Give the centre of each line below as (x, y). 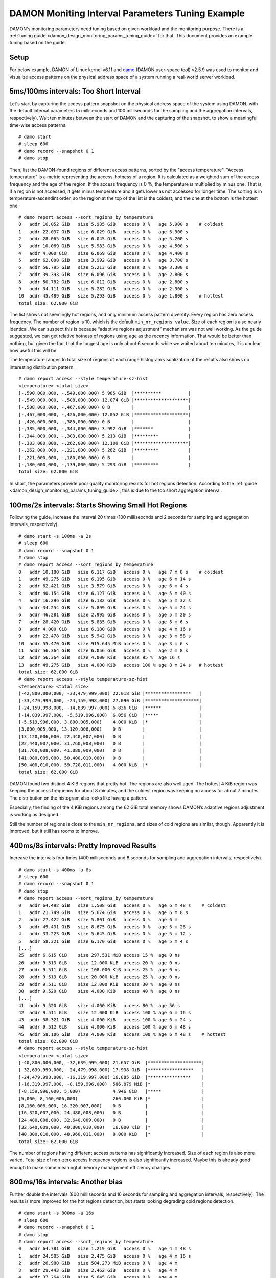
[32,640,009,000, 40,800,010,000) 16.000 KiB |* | (111, 1127)
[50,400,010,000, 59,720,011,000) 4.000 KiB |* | (110, 765)
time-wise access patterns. (38, 125)
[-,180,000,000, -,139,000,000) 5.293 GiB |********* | (105, 464)
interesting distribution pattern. (42, 367)
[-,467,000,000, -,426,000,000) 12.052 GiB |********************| (105, 415)
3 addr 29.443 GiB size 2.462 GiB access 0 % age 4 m (98, 1270)
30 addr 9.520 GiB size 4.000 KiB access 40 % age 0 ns (99, 991)
